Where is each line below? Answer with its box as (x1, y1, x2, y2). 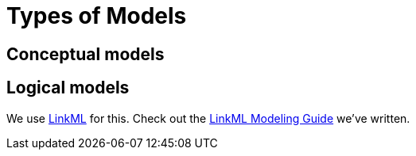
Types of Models (6, 2, 187, 29)
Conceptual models (6, 44, 165, 64)
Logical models (6, 78, 130, 98)
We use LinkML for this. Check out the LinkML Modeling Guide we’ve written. (6, 111, 410, 125)
